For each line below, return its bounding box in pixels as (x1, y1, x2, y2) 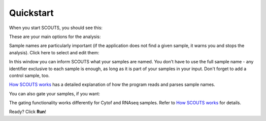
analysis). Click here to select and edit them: (9, 49, 100, 55)
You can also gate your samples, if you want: (9, 90, 100, 96)
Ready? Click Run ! (9, 109, 46, 115)
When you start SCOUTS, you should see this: (9, 25, 103, 31)
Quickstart (9, 7, 54, 18)
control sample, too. (9, 72, 50, 79)
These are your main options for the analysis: (9, 34, 101, 40)
